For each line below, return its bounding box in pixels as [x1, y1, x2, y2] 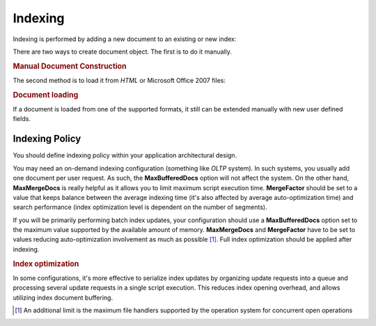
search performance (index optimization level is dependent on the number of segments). [13, 203, 267, 212]
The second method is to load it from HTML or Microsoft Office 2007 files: [13, 76, 226, 84]
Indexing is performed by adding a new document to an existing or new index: [13, 35, 237, 43]
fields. [13, 115, 31, 123]
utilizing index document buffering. [13, 293, 113, 302]
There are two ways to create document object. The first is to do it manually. [13, 47, 233, 56]
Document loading [13, 90, 79, 100]
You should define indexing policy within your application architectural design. [13, 151, 237, 160]
